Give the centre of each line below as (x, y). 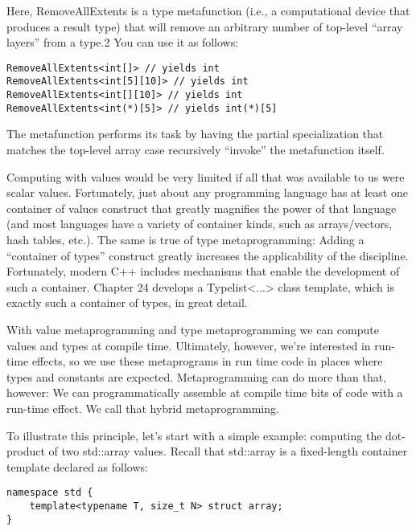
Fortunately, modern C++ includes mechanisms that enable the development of (203, 271)
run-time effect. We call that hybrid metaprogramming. (143, 408)
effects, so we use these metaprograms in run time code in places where (207, 361)
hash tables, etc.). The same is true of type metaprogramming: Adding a (185, 239)
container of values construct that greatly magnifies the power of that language (202, 208)
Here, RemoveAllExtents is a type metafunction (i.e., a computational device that (208, 10)
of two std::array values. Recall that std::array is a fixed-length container (228, 451)
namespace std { (50, 493)
